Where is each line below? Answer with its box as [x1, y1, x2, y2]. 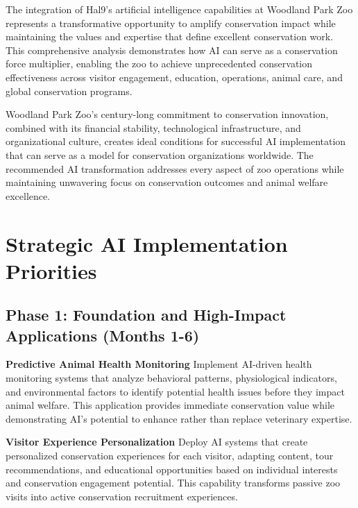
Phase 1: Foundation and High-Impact [6, 304, 287, 325]
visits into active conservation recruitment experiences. [6, 489, 238, 503]
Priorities [6, 256, 97, 285]
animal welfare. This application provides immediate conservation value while [6, 398, 335, 412]
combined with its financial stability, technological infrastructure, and [6, 120, 301, 135]
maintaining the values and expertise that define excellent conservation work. [6, 29, 334, 44]
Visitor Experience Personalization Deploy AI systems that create [6, 434, 308, 449]
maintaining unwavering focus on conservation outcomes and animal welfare [6, 175, 328, 189]
